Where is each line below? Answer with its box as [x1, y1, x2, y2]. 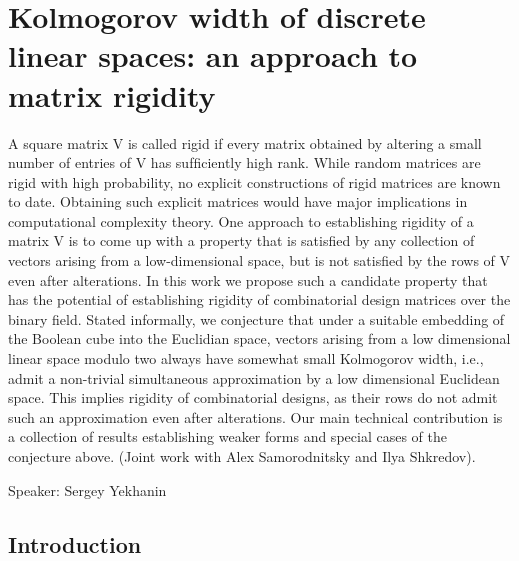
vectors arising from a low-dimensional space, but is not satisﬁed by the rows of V [8, 250, 511, 271]
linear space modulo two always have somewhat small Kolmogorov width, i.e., [8, 348, 484, 369]
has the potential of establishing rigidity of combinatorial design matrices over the [8, 289, 511, 310]
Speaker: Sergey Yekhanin [8, 479, 167, 500]
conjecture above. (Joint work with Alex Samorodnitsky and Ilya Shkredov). [8, 446, 476, 466]
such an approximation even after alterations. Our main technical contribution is [8, 406, 503, 427]
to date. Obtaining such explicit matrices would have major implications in [8, 191, 468, 212]
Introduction [8, 528, 142, 559]
